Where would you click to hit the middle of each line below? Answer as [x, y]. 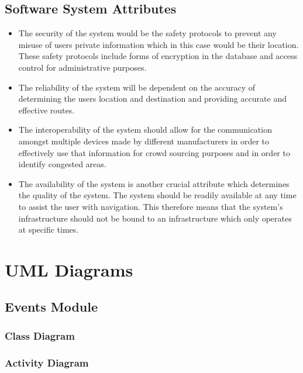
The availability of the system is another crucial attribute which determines [154, 183]
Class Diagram [40, 335]
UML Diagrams [69, 269]
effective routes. [47, 110]
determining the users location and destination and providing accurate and [152, 99]
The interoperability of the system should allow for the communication [145, 129]
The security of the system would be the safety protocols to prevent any [147, 33]
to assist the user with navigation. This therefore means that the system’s [151, 206]
